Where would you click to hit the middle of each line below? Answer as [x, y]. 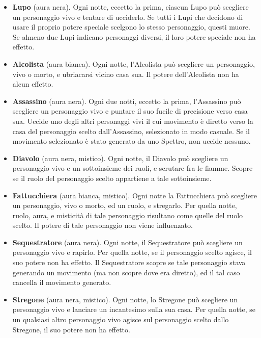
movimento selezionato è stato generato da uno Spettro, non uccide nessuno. [132, 141]
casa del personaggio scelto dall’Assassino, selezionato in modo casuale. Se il [131, 131]
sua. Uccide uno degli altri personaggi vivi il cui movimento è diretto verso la [133, 121]
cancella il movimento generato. [62, 282]
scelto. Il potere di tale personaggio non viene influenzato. [103, 225]
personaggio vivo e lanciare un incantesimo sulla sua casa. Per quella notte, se [134, 309]
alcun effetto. [33, 84]
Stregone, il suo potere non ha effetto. [71, 329]
